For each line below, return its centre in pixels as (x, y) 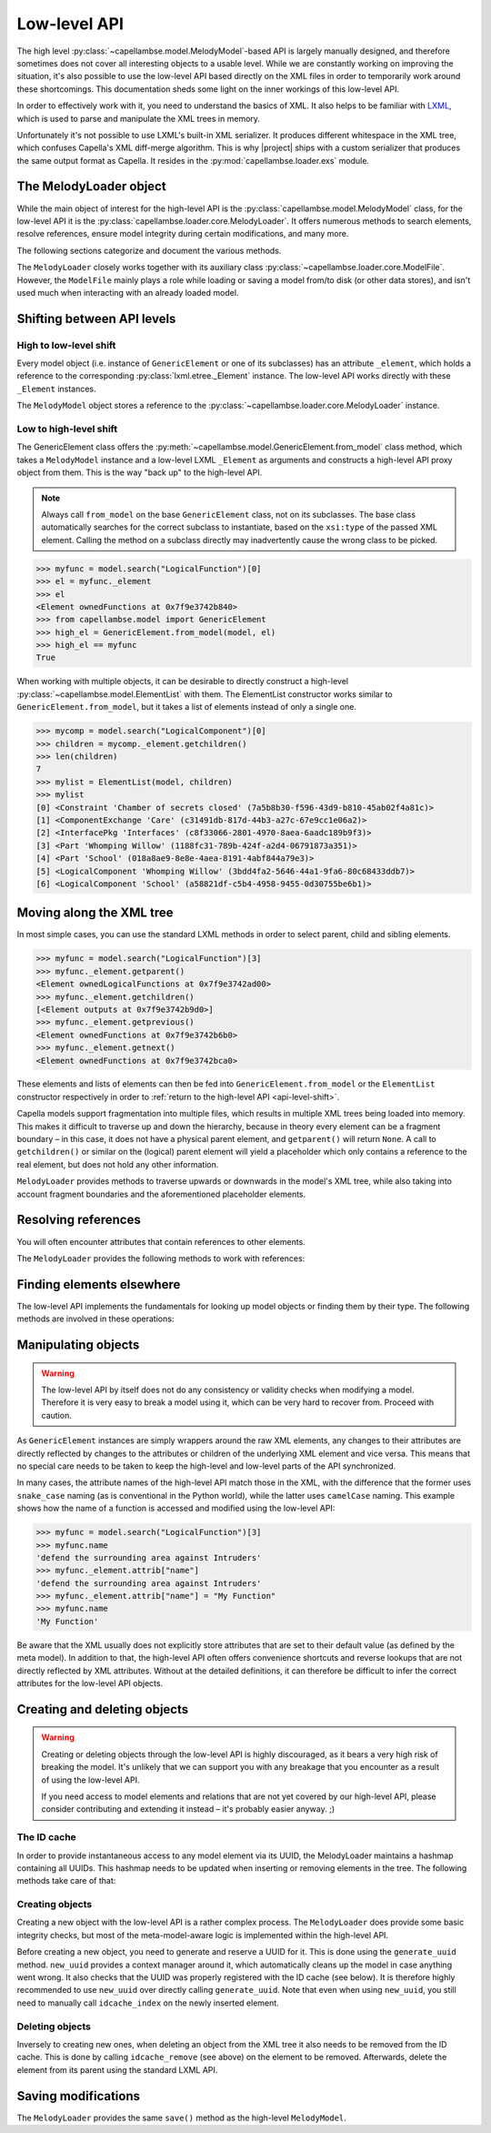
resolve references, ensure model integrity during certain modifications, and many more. (183, 234)
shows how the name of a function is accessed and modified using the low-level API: (176, 1508)
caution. (56, 1415)
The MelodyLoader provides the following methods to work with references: (161, 1258)
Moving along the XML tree (95, 913)
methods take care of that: (66, 1881)
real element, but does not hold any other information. (118, 1164)
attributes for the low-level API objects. (90, 1683)
